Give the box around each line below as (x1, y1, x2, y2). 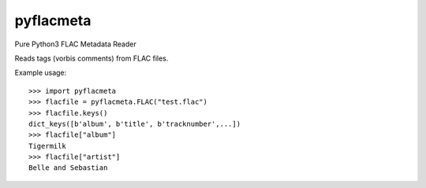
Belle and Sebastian (28, 164, 108, 172)
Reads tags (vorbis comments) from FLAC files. (14, 53, 169, 63)
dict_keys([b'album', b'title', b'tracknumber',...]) (28, 119, 241, 128)
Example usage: (14, 68, 67, 78)
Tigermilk (28, 142, 66, 150)
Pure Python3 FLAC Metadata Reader (14, 39, 137, 49)
